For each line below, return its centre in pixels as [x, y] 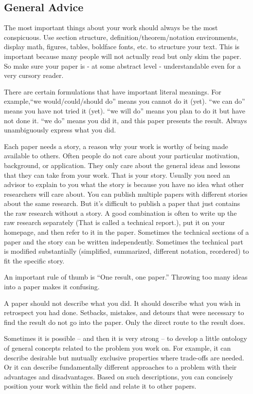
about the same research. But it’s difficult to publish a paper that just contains [122, 203]
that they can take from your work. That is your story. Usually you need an [117, 175]
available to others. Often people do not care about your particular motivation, [122, 156]
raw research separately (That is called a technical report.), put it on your [115, 222]
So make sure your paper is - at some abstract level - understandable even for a [122, 66]
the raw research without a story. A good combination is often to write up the [120, 213]
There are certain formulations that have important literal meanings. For [113, 91]
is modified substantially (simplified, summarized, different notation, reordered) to [126, 251]
